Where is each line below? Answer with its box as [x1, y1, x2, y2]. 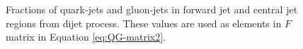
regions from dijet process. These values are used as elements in [6, 15, 282, 30]
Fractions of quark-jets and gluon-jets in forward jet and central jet [6, 2, 298, 16]
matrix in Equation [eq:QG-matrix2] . [6, 29, 166, 44]
